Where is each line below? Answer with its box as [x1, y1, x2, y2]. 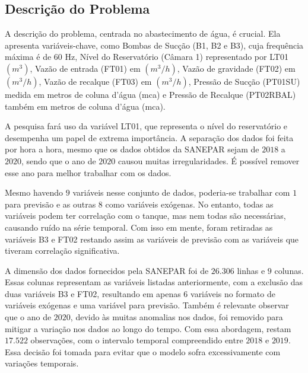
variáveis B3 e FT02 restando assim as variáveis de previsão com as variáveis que [5, 232, 299, 245]
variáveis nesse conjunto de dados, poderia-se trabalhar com [72, 186, 290, 199]
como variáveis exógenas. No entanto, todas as [105, 197, 274, 210]
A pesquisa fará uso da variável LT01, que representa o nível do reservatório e [5, 120, 288, 132]
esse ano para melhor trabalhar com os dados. [5, 166, 172, 178]
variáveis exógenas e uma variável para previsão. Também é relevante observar [5, 299, 289, 311]
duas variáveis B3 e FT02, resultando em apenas [5, 287, 181, 299]
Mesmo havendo [5, 186, 63, 199]
